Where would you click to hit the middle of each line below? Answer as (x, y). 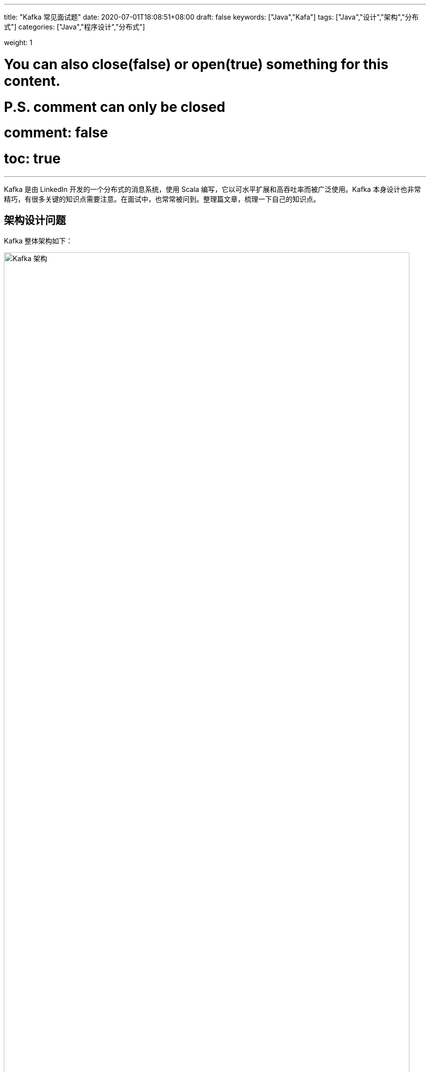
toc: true (32, 159)
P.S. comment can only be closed (115, 107)
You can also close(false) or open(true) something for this (196, 64)
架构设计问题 (35, 220)
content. (32, 81)
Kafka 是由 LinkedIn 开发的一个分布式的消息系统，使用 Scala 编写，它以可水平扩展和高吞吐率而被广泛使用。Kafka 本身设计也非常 (213, 189)
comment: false (56, 133)
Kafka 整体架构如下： (38, 241)
